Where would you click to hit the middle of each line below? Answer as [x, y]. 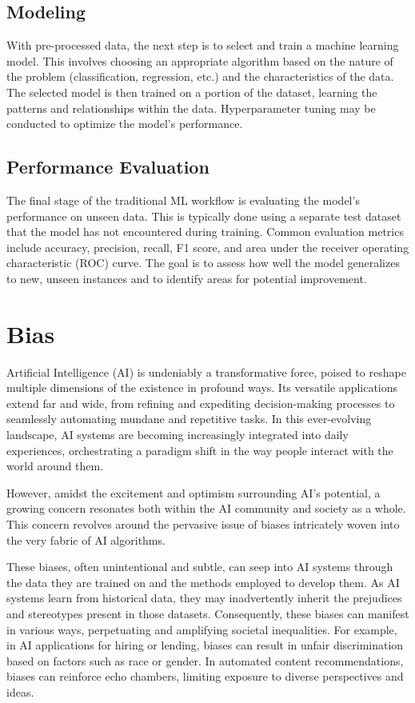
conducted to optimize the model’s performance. [125, 124]
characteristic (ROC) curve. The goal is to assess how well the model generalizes [203, 263]
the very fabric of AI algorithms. [86, 539]
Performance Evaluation [108, 167]
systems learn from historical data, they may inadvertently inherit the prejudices [204, 598]
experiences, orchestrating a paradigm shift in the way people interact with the [200, 450]
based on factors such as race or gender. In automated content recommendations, [205, 660]
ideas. [20, 691]
